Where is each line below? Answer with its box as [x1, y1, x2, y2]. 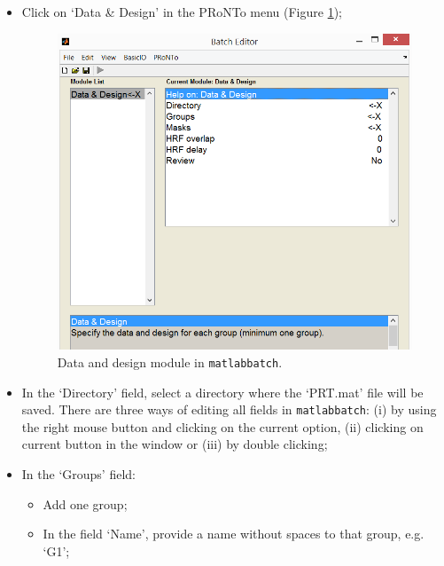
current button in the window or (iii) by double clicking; [21, 435, 328, 453]
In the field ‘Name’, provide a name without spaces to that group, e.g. [43, 524, 425, 543]
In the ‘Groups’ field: [21, 464, 136, 483]
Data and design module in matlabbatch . [57, 352, 283, 371]
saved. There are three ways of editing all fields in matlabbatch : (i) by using [21, 400, 437, 419]
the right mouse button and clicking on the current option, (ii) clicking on [21, 417, 424, 436]
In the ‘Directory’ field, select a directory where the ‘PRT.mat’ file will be [21, 382, 424, 401]
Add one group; [43, 494, 128, 513]
